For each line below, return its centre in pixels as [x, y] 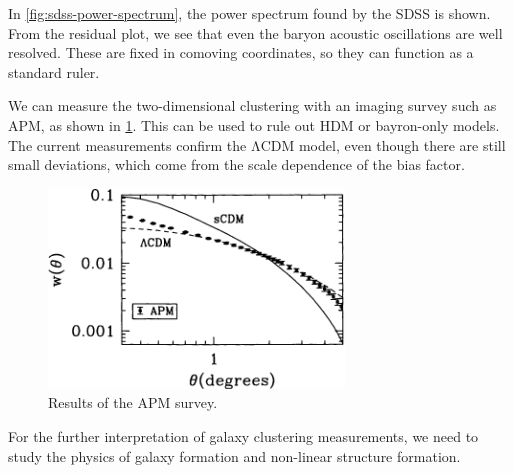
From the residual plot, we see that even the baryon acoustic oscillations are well [255, 32]
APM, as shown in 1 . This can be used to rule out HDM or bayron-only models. [254, 124]
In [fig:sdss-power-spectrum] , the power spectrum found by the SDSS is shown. [249, 13]
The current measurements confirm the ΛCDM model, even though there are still [257, 144]
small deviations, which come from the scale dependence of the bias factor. [236, 164]
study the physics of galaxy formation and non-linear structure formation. [234, 455]
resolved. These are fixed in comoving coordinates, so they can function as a [241, 52]
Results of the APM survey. [133, 402]
